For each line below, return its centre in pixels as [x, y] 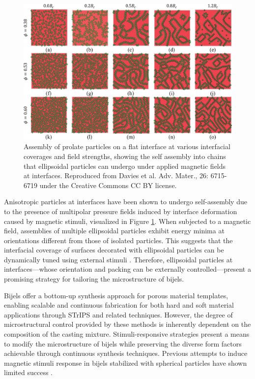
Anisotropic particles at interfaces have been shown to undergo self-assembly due [126, 202]
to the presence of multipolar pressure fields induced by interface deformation [121, 211]
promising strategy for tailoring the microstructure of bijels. [94, 279]
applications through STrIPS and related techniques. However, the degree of [118, 314]
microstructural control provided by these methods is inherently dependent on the [127, 324]
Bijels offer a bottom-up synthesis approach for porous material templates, [116, 295]
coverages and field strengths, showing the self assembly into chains [125, 156]
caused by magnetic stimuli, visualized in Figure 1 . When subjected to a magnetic [127, 221]
